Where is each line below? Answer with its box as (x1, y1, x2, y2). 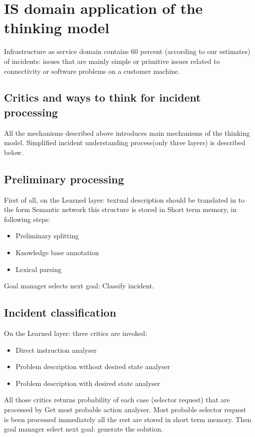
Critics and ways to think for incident (4, 90, 201, 105)
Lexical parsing (15, 264, 62, 274)
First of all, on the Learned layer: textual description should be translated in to (4, 194, 245, 205)
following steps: (4, 214, 50, 224)
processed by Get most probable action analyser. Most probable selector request (4, 404, 247, 414)
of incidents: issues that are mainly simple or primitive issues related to (4, 55, 220, 66)
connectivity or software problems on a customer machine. (4, 65, 180, 76)
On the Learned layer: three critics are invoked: (4, 328, 147, 338)
